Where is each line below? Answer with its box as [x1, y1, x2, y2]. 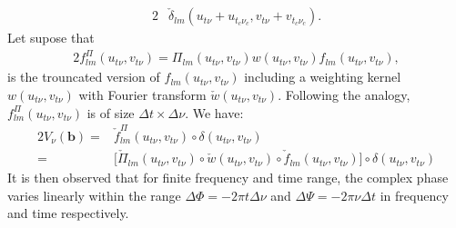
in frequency [380, 185, 449, 204]
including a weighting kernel [244, 67, 401, 86]
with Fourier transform [78, 84, 207, 104]
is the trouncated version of [7, 67, 160, 86]
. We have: [185, 103, 244, 122]
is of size [86, 103, 135, 122]
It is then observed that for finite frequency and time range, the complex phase [7, 168, 449, 187]
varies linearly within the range [7, 185, 181, 204]
